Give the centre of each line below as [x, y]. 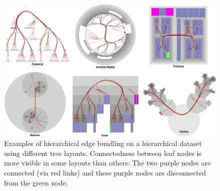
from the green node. [36, 182]
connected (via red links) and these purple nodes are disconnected [105, 172]
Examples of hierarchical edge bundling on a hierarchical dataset [103, 143]
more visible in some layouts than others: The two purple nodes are [107, 163]
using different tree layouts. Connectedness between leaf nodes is [103, 153]
